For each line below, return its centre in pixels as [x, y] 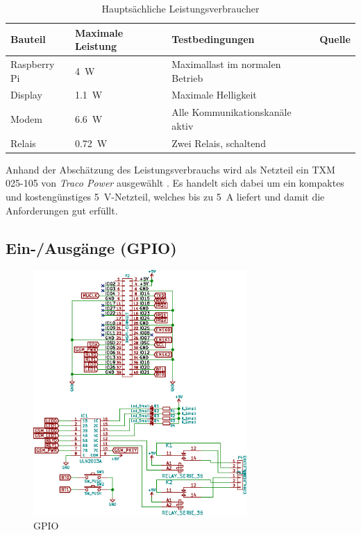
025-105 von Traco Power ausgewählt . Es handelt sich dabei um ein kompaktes [175, 183]
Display [26, 95]
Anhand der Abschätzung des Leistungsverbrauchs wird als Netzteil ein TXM [170, 169]
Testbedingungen [213, 39]
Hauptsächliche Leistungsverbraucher [180, 8]
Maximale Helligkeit [214, 95]
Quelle [335, 39]
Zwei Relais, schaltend [219, 143]
